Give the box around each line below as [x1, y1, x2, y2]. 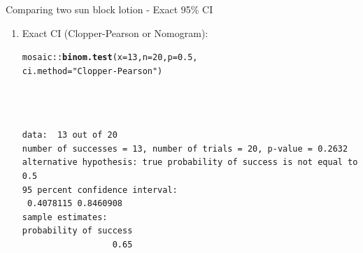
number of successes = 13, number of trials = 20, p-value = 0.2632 [22, 143, 348, 154]
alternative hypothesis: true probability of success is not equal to [22, 157, 358, 168]
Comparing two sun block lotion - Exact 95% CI [6, 2, 213, 16]
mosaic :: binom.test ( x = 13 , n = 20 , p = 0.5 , [22, 52, 198, 63]
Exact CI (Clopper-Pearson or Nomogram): [22, 25, 208, 40]
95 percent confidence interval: [22, 185, 178, 195]
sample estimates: [22, 212, 108, 222]
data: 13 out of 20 [22, 130, 118, 140]
